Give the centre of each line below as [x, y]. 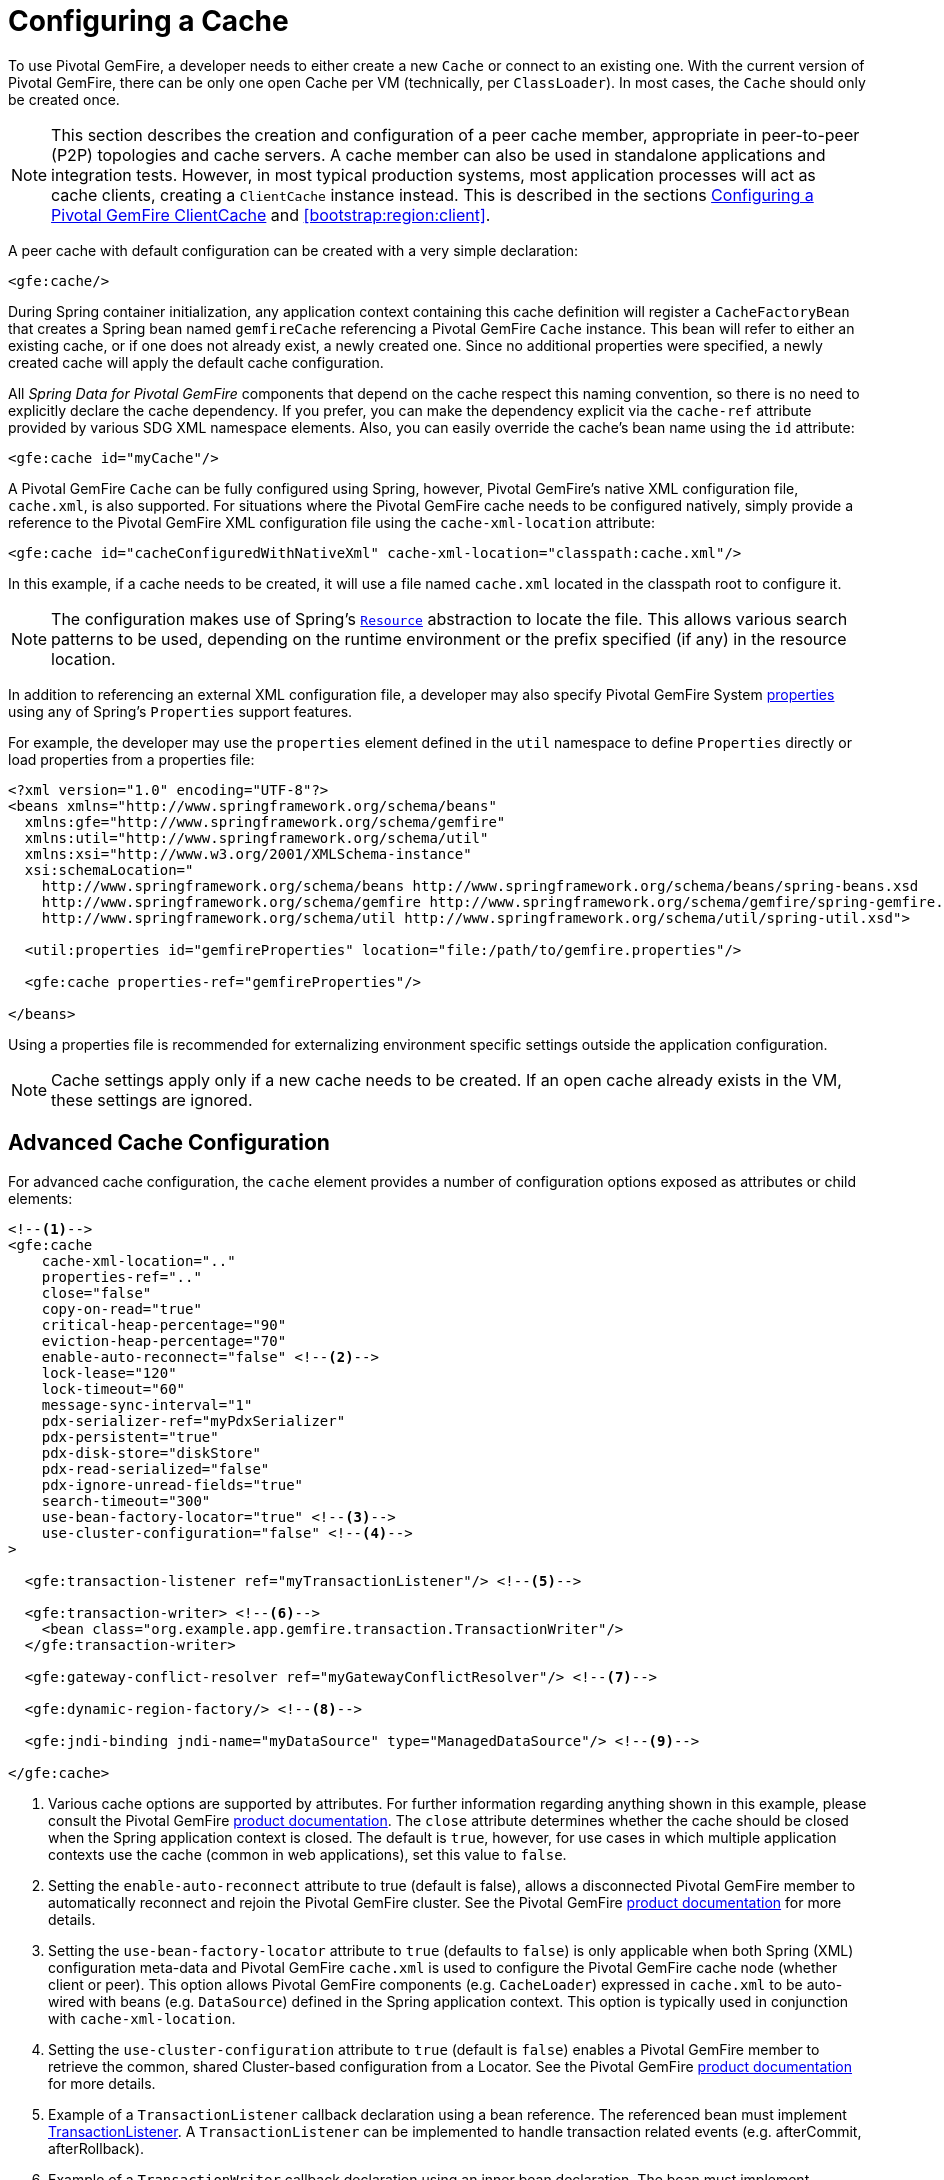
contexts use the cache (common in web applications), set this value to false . [307, 1854]
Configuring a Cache [148, 21]
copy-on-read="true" [121, 1308]
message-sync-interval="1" [147, 1404]
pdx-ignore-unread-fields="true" [172, 1484]
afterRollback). [96, 2148]
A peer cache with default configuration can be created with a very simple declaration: [293, 250]
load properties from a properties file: [131, 759]
